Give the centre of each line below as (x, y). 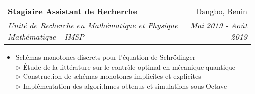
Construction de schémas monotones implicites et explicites (112, 76)
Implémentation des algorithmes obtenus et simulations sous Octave (125, 85)
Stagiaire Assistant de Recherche (73, 11)
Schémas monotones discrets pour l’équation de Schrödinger (105, 57)
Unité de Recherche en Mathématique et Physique (93, 25)
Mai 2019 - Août (218, 25)
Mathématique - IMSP (46, 36)
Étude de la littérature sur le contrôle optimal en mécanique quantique (129, 66)
